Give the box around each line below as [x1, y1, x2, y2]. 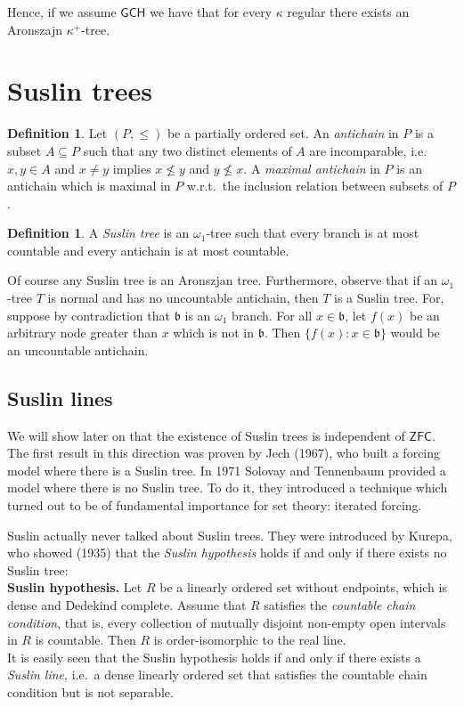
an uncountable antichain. [7, 340, 149, 359]
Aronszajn [7, 20, 62, 38]
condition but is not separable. [7, 682, 174, 701]
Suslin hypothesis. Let [7, 578, 142, 597]
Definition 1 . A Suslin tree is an [7, 223, 190, 242]
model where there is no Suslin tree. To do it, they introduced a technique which [7, 478, 448, 497]
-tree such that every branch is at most [206, 223, 419, 242]
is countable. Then [35, 630, 136, 649]
